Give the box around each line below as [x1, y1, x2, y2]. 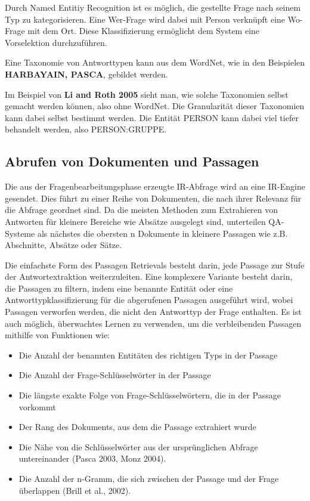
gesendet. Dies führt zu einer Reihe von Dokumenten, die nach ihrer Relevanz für [5, 191, 302, 204]
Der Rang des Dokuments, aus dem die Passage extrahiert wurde [18, 420, 256, 433]
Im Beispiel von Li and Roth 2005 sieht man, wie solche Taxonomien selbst [5, 88, 289, 100]
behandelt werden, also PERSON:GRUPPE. [5, 123, 167, 135]
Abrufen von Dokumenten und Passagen [5, 152, 259, 171]
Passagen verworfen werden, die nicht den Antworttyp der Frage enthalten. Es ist [5, 305, 302, 318]
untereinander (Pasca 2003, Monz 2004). [18, 452, 166, 465]
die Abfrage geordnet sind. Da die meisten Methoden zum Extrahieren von [5, 203, 278, 216]
